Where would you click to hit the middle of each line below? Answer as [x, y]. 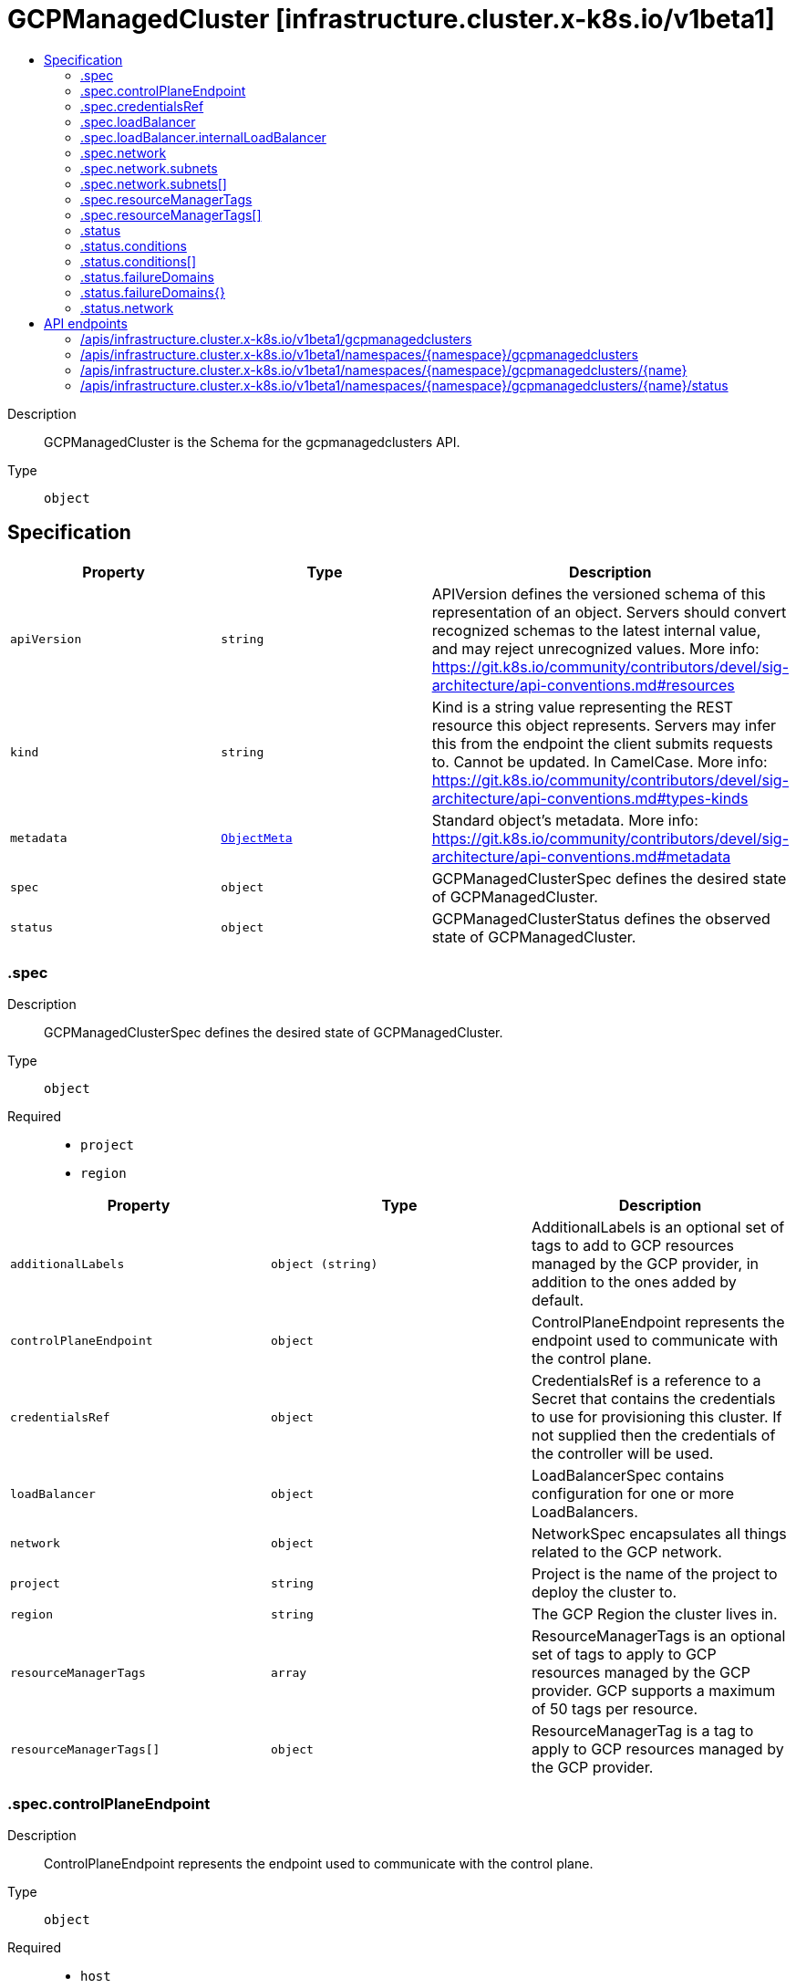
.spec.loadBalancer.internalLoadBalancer [203, 137]
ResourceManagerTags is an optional [658, 1636]
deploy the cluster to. [604, 1592]
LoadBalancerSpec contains [628, 1476]
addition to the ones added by [634, 1282]
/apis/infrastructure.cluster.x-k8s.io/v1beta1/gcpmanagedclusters [276, 338]
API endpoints [86, 323]
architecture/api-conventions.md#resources [583, 685]
